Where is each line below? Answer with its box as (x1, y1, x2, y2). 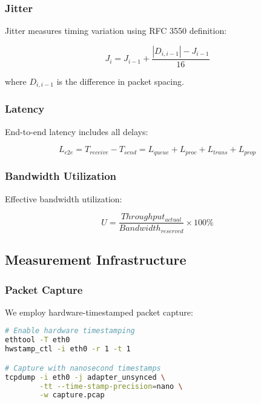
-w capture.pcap (39, 391, 105, 400)
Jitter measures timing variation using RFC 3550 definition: (5, 24, 227, 37)
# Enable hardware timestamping (5, 326, 135, 336)
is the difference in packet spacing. (56, 75, 184, 87)
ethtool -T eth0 (5, 336, 70, 345)
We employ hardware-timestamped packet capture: (5, 305, 193, 318)
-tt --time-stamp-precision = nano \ (39, 382, 183, 391)
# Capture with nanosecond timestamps (5, 363, 161, 373)
